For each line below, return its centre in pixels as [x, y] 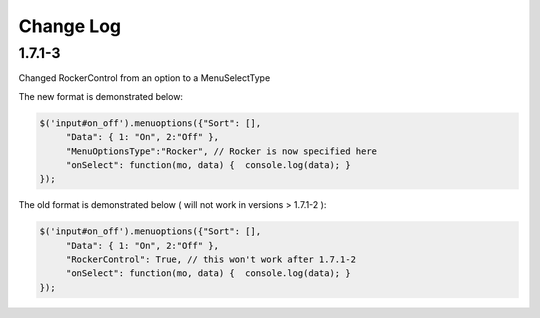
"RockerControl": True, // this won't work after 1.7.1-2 [211, 259]
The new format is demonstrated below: [101, 96]
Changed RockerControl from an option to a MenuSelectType [144, 78]
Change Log [70, 26]
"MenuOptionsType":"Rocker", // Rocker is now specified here [221, 151]
